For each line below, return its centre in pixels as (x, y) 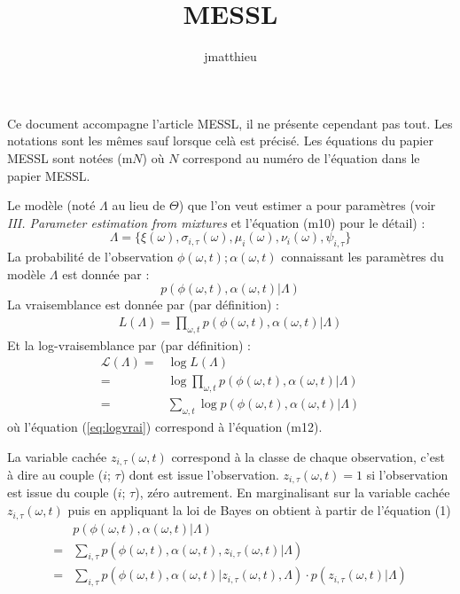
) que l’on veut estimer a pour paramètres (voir (307, 205)
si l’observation (407, 475)
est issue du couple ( (62, 492)
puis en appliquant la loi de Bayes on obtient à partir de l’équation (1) (259, 510)
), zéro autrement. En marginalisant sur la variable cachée (292, 492)
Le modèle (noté (51, 205)
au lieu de (139, 205)
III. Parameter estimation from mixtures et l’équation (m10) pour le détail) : (216, 222)
